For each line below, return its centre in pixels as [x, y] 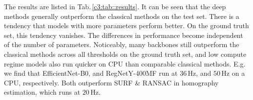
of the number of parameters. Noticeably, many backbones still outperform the [122, 44]
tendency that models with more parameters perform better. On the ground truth [126, 25]
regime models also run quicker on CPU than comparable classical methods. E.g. [125, 63]
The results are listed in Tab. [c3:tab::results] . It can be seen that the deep [115, 6]
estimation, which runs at [42, 92]
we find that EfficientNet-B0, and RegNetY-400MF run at [91, 73]
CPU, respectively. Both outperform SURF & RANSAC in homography [111, 82]
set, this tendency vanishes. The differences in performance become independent [124, 35]
